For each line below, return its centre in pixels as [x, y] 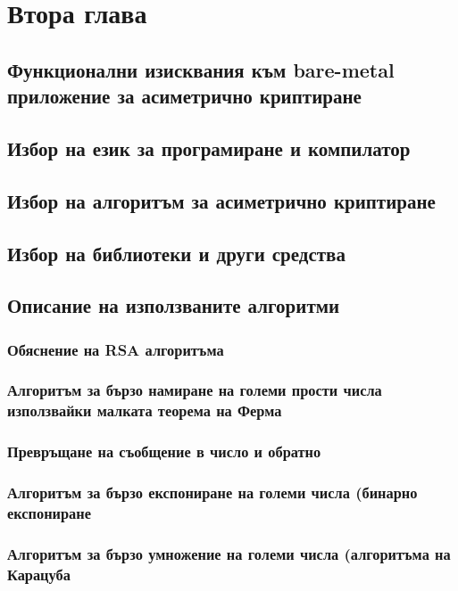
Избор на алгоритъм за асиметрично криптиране [221, 200]
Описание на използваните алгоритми [174, 305]
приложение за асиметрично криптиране [184, 96]
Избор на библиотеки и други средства [176, 253]
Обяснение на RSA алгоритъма [116, 349]
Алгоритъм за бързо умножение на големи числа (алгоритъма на [229, 553]
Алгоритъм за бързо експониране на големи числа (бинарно [212, 493]
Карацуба [39, 574]
